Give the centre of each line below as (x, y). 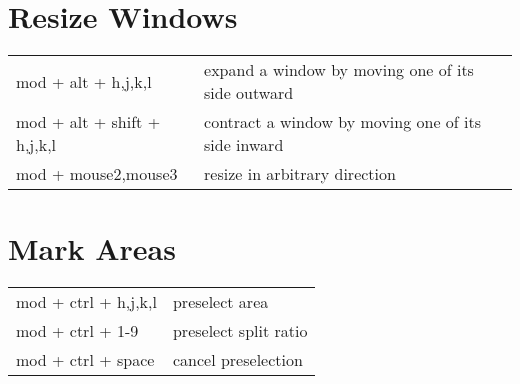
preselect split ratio (240, 331)
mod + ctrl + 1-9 (77, 331)
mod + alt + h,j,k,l (84, 81)
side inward (244, 145)
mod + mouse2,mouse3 (97, 174)
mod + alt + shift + (88, 122)
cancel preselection (237, 360)
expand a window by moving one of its (339, 70)
